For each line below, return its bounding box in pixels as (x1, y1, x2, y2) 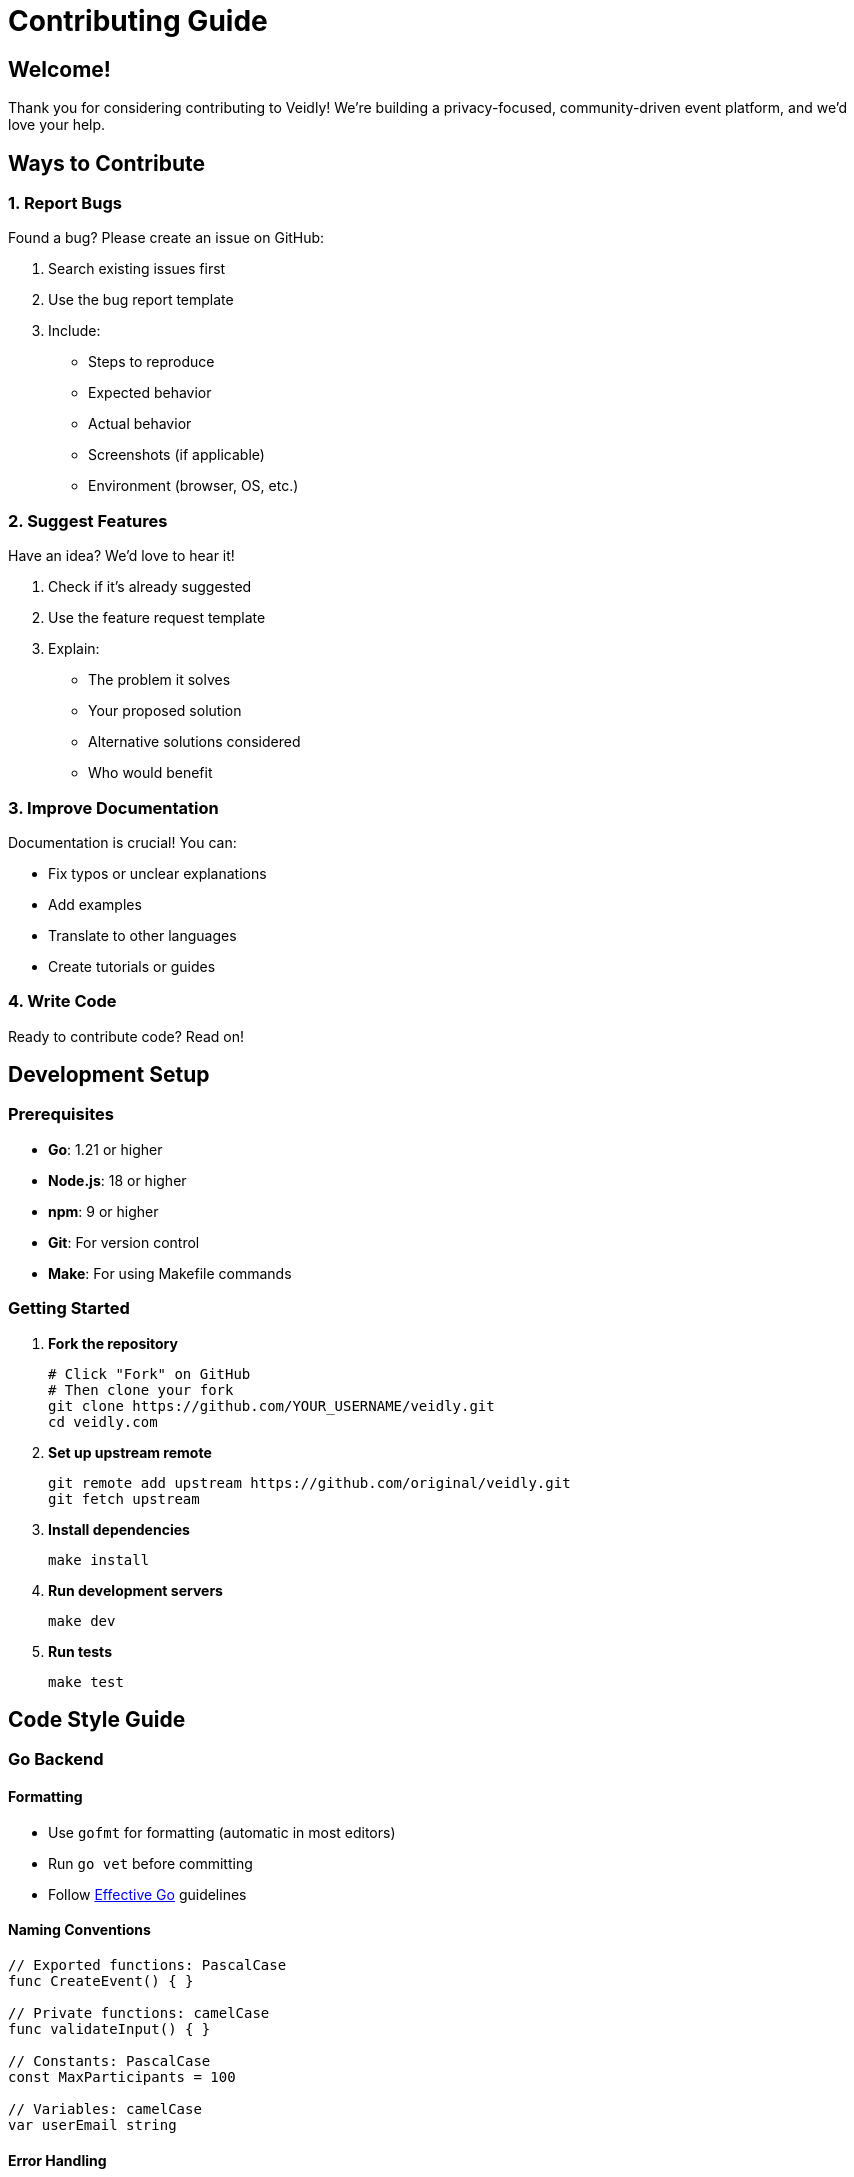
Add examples (48, 895, 142, 913)
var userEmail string (8, 2116, 177, 2133)
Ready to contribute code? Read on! (8, 1027, 245, 1045)
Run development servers (48, 1581, 223, 1599)
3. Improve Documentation (8, 797, 219, 818)
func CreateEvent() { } (8, 1972, 194, 1989)
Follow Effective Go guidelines (48, 1885, 247, 1903)
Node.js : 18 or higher (48, 1171, 187, 1189)
